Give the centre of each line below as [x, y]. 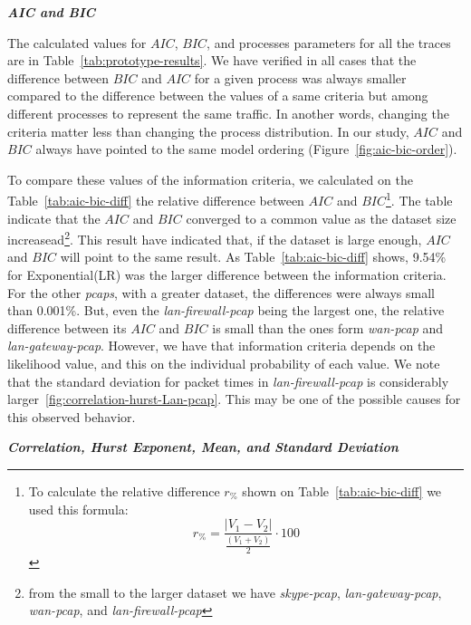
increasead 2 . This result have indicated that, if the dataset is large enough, [215, 238]
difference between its [67, 327]
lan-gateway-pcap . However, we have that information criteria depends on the [221, 346]
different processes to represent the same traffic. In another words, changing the [228, 113]
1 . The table [419, 199]
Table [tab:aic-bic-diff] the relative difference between [156, 200]
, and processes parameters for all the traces [329, 42]
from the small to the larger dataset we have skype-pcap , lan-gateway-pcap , [235, 592]
